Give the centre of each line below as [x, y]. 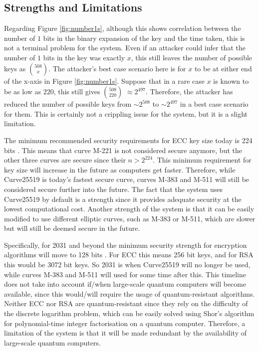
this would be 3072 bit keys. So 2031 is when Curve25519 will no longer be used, [127, 264]
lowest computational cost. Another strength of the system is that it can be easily [129, 209]
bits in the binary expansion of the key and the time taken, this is [144, 38]
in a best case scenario [214, 104]
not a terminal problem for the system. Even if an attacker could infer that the [125, 48]
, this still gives [77, 91]
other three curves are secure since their [65, 160]
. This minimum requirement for [202, 160]
